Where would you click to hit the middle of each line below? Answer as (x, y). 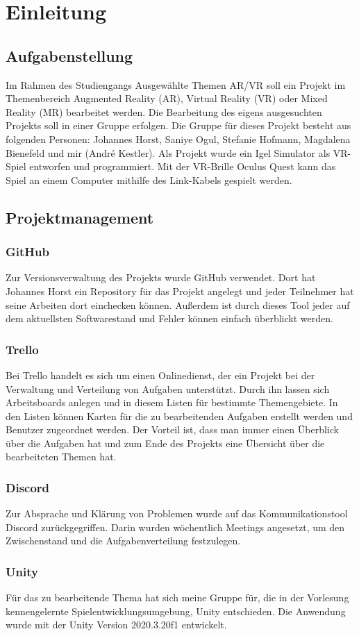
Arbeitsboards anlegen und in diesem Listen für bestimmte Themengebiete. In (172, 402)
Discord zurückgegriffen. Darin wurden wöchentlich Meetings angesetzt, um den (175, 527)
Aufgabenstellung (69, 55)
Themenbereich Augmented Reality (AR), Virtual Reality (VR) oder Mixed (167, 98)
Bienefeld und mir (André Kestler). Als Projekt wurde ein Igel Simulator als (168, 152)
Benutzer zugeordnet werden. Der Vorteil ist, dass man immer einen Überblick (172, 429)
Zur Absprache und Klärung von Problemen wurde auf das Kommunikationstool (177, 513)
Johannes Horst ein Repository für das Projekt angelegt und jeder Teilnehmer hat (180, 291)
